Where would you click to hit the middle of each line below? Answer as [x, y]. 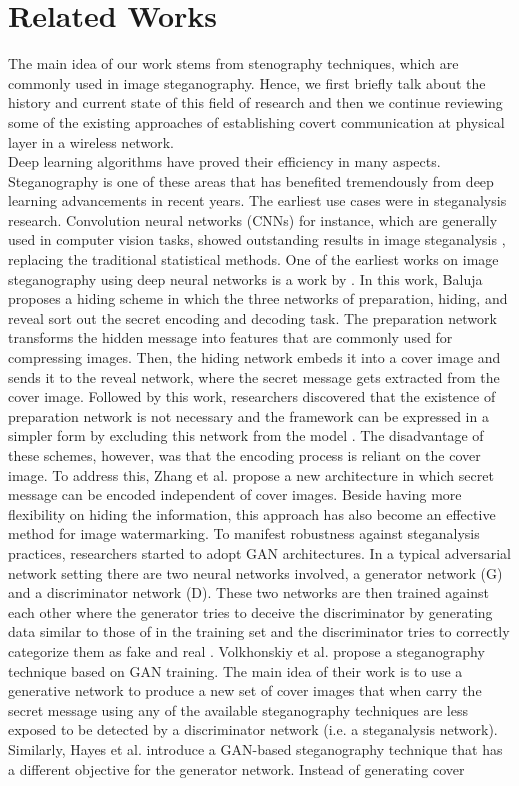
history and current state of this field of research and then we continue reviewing [255, 102]
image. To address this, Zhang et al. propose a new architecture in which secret [251, 474]
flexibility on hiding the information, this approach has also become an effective [252, 513]
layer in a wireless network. [91, 141]
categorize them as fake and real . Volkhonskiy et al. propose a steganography [246, 650]
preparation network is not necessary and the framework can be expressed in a [248, 415]
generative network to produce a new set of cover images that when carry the [245, 690]
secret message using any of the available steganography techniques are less [238, 709]
